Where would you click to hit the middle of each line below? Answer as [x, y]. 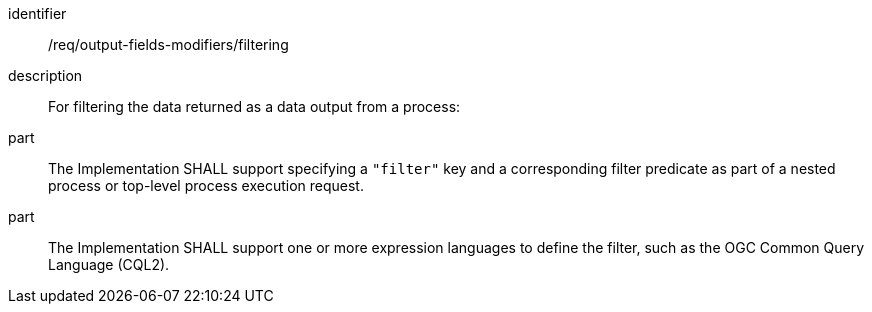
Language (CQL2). [109, 264]
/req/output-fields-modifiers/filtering [168, 44]
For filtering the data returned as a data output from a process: [254, 106]
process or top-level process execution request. [206, 185]
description [45, 75]
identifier [37, 13]
